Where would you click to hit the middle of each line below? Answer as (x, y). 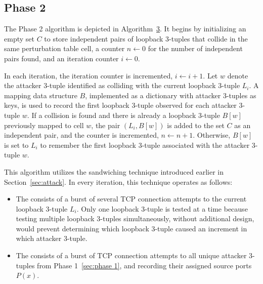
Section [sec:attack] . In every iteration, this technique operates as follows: (118, 181)
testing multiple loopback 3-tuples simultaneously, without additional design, (135, 218)
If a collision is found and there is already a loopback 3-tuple (126, 115)
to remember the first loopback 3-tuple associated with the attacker (145, 145)
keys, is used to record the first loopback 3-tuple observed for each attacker (120, 105)
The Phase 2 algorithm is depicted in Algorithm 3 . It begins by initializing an (125, 29)
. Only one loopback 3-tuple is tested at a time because (162, 208)
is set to (16, 145)
